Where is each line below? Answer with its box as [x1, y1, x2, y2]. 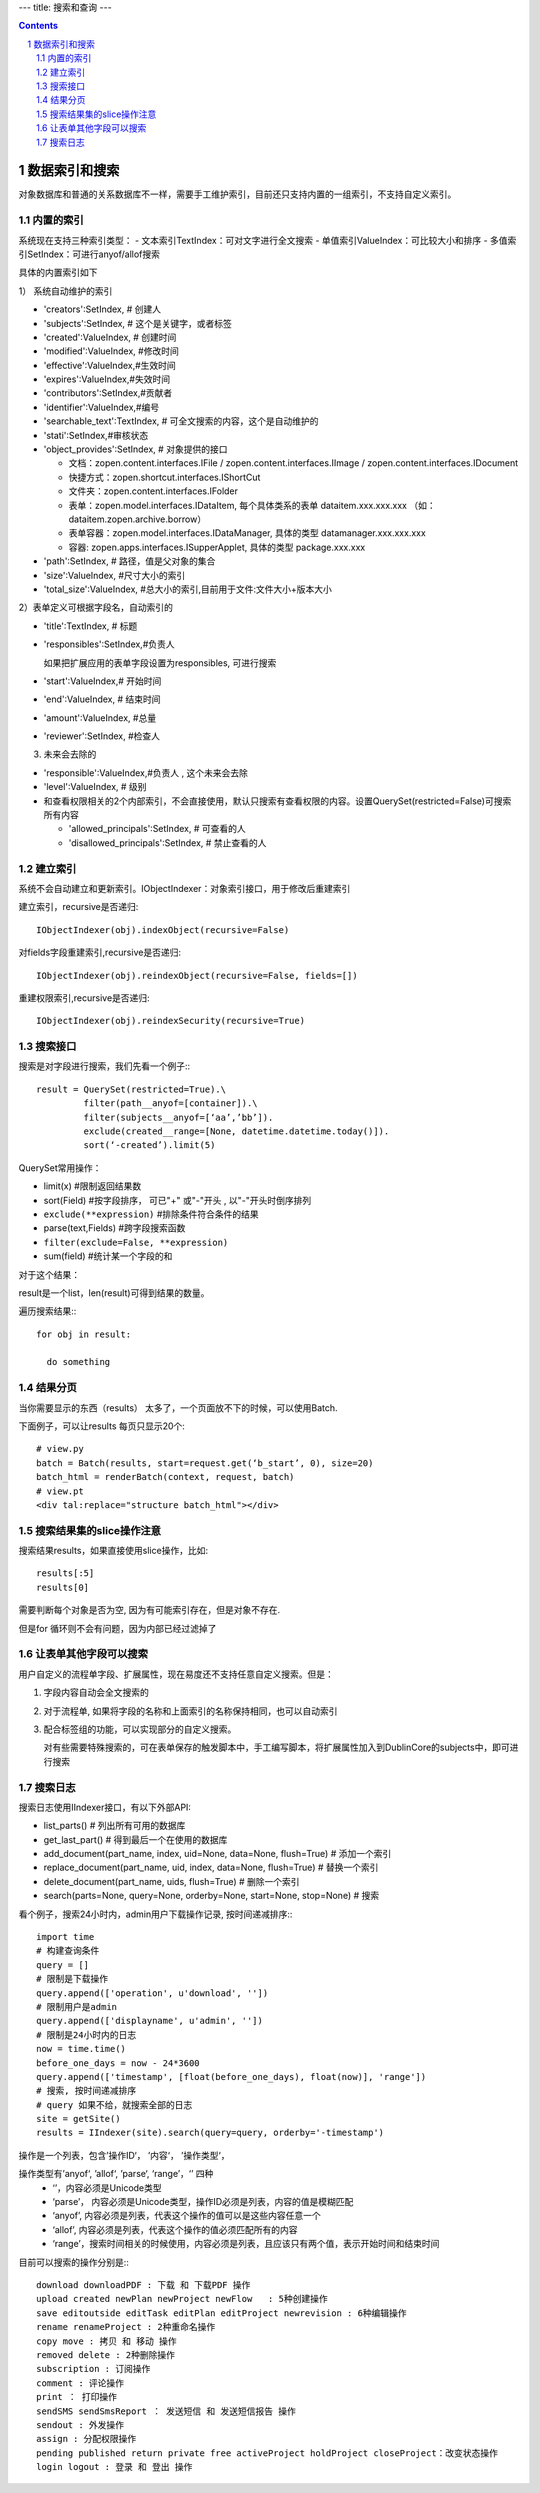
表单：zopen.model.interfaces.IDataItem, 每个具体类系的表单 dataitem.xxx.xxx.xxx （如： [68, 499, 436, 511]
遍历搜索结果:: [18, 1305, 77, 1317]
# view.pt [36, 1485, 84, 1497]
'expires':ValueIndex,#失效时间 [43, 373, 170, 385]
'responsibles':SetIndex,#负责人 [43, 638, 175, 650]
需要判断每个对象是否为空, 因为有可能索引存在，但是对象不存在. [18, 1604, 281, 1616]
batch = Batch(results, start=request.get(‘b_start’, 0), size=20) [36, 1457, 374, 1469]
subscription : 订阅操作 [36, 2363, 151, 2375]
